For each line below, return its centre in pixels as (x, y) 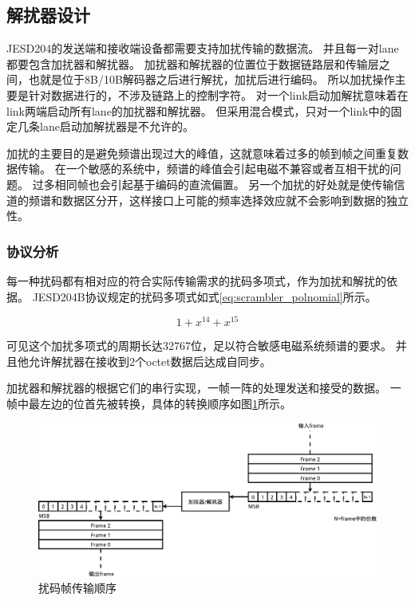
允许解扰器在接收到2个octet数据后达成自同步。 (150, 361)
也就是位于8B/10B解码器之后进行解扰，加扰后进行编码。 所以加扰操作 (211, 79)
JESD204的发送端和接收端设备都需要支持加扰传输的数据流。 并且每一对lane (203, 48)
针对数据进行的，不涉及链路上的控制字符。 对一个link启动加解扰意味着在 (218, 94)
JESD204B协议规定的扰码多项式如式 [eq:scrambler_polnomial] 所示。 (204, 296)
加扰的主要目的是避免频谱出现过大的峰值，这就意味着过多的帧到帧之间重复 (202, 153)
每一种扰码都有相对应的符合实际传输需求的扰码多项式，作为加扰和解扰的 (196, 280)
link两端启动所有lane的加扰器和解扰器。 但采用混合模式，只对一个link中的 (199, 110)
